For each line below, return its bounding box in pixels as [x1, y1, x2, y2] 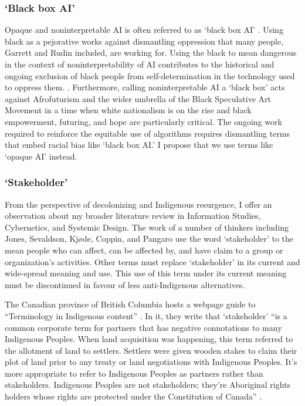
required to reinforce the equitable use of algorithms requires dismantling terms [5, 127, 290, 139]
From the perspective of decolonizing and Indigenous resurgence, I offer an [5, 198, 272, 210]
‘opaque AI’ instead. [5, 150, 77, 162]
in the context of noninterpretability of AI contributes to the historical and [5, 58, 274, 70]
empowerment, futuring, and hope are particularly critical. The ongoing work [5, 115, 282, 127]
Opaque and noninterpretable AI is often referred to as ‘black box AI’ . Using [5, 23, 283, 36]
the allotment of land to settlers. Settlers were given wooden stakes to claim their [5, 344, 297, 356]
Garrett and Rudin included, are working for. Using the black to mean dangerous [5, 46, 297, 59]
